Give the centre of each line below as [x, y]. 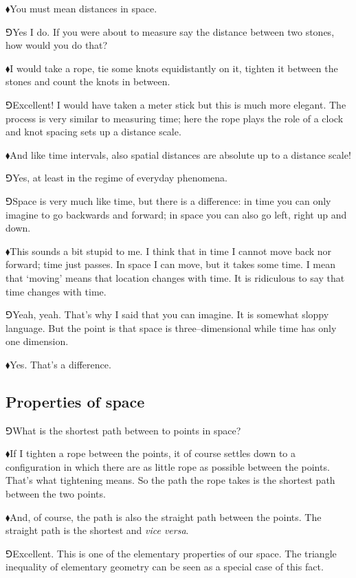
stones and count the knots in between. [88, 81]
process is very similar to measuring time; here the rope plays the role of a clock [175, 118]
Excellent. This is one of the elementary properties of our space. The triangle [175, 553]
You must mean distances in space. [84, 8]
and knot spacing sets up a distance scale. [93, 132]
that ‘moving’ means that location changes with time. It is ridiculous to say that [175, 277]
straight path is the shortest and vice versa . [97, 530]
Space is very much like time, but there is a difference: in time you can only [172, 200]
